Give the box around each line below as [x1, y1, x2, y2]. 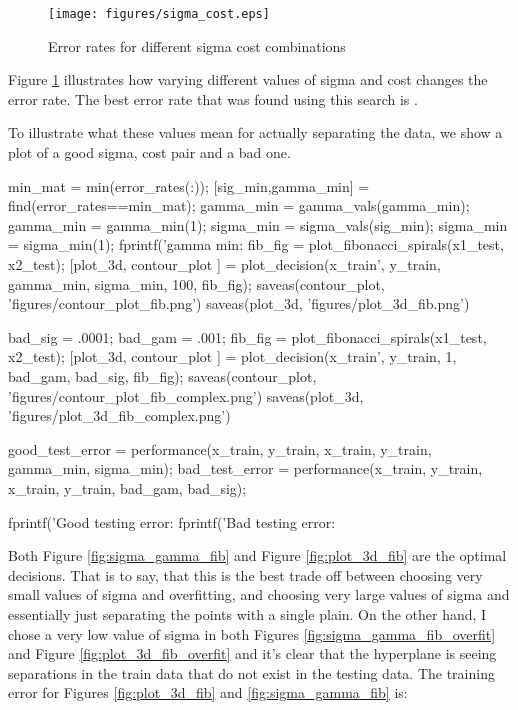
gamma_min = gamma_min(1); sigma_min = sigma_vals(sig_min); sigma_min [8, 214, 508, 235]
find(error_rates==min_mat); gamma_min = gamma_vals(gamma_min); [8, 195, 470, 216]
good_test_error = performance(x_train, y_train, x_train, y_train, [8, 438, 432, 459]
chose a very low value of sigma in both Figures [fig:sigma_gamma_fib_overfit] [8, 623, 496, 644]
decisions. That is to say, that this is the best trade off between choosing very [8, 564, 483, 585]
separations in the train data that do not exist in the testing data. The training [8, 662, 495, 683]
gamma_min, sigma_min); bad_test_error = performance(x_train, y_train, [8, 458, 483, 479]
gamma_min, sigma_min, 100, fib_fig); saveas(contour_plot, [8, 273, 385, 294]
